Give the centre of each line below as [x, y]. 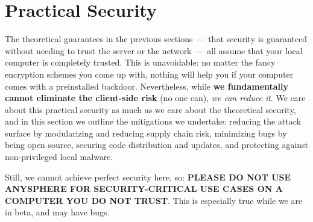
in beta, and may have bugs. [57, 212]
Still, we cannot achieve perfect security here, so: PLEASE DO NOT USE [148, 177]
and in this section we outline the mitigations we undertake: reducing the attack [153, 121]
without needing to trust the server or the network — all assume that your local [154, 50]
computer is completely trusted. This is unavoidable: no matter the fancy [140, 62]
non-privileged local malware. [59, 157]
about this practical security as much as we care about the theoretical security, [150, 109]
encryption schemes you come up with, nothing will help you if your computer [149, 74]
